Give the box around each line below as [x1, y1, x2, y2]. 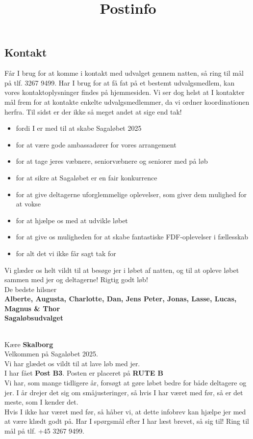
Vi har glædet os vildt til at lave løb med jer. [4, 358, 140, 368]
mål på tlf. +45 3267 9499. [4, 426, 84, 436]
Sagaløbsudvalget [4, 313, 63, 323]
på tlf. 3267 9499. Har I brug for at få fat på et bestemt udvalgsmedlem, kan [4, 77, 235, 88]
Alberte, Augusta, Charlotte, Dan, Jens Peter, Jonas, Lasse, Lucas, [4, 293, 237, 304]
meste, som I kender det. [4, 397, 78, 407]
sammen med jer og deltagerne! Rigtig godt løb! [4, 274, 148, 285]
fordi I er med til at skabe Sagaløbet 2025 [16, 123, 142, 133]
